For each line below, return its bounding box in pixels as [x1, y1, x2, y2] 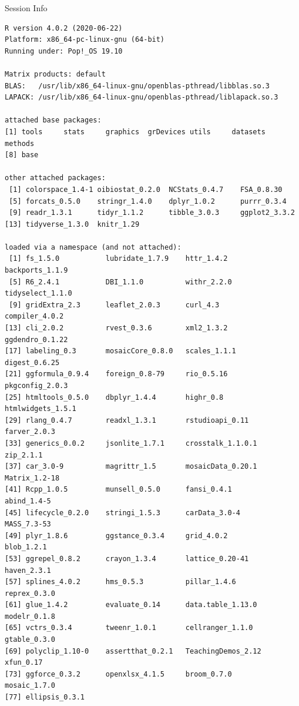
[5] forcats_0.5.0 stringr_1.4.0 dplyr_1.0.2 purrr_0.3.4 [9, 197, 287, 205]
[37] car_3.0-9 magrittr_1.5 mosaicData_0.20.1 [5, 462, 257, 471]
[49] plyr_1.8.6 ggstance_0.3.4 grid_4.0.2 [5, 531, 228, 540]
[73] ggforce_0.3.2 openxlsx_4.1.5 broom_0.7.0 [5, 669, 232, 678]
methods [5, 139, 35, 148]
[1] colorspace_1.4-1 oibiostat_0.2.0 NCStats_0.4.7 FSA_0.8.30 [9, 185, 283, 194]
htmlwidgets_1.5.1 [5, 405, 76, 413]
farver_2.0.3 [5, 427, 55, 436]
